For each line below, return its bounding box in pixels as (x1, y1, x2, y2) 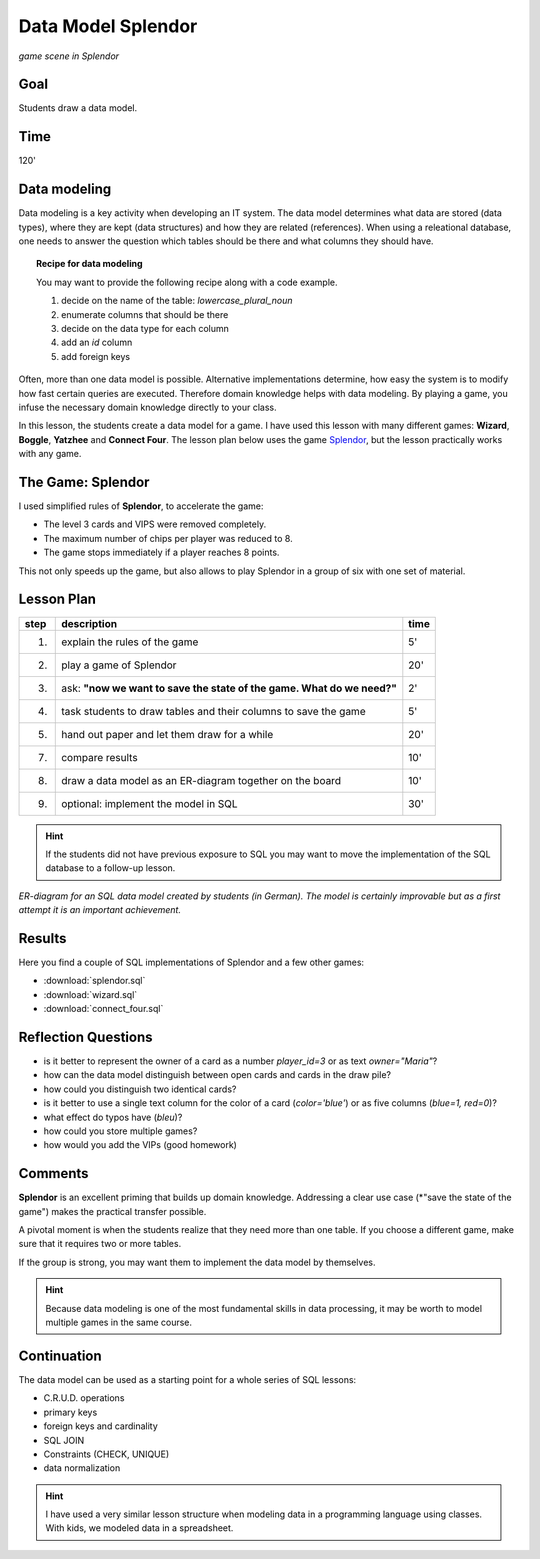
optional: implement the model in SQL (61, 796, 239, 810)
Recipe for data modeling (36, 258, 144, 270)
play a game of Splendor (61, 658, 177, 672)
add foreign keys (61, 350, 131, 362)
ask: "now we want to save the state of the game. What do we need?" (61, 681, 397, 695)
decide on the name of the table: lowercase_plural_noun (61, 295, 294, 307)
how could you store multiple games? (43, 1125, 198, 1137)
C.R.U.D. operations (43, 1392, 125, 1404)
